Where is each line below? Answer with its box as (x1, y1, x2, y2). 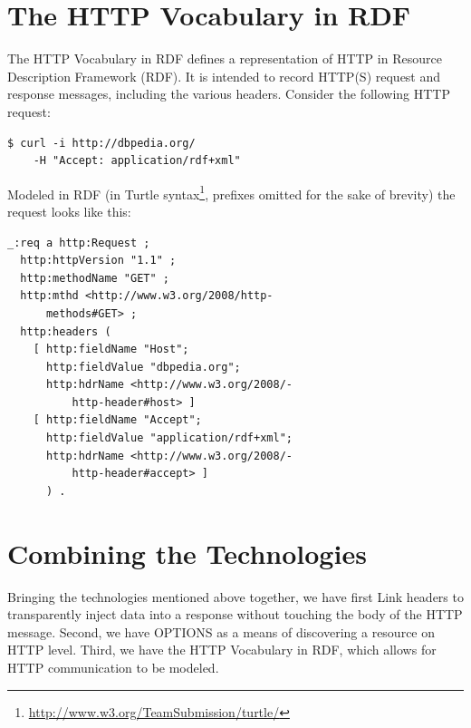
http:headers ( (20, 325, 111, 338)
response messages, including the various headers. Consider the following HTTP (7, 84, 451, 103)
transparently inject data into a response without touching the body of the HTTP (7, 605, 463, 624)
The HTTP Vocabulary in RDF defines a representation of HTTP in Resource (7, 49, 442, 68)
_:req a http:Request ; (7, 236, 150, 249)
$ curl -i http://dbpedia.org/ (7, 136, 196, 150)
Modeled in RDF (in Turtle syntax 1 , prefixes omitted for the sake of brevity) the (7, 181, 456, 203)
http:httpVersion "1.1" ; (20, 254, 177, 267)
